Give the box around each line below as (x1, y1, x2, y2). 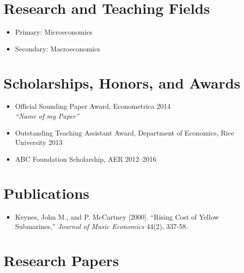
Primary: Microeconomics (15, 27, 93, 37)
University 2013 (15, 137, 63, 147)
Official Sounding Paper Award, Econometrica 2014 (15, 101, 171, 111)
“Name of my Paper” (15, 111, 80, 121)
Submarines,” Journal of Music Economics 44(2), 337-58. (15, 221, 188, 231)
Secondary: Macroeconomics (15, 43, 100, 53)
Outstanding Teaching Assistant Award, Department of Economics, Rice (15, 127, 234, 137)
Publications (3, 182, 89, 203)
